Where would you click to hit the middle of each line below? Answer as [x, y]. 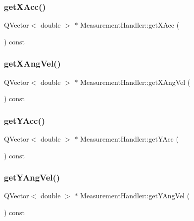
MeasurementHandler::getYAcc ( [129, 139]
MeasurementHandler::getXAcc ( [130, 25]
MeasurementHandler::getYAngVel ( [135, 196]
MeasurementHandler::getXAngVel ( [135, 82]
